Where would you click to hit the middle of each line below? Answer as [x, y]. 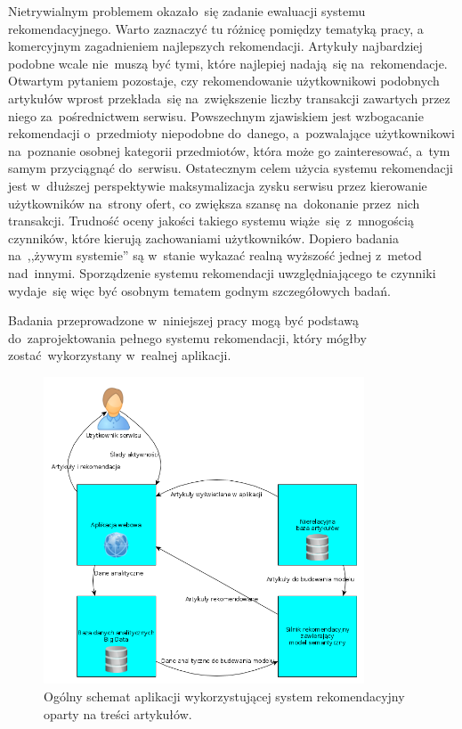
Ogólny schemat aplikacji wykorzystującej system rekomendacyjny [224, 696]
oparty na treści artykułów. [118, 713]
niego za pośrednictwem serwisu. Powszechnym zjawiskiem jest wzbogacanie [216, 115]
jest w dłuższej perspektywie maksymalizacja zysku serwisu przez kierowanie [218, 185]
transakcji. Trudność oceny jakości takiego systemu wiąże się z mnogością [211, 221]
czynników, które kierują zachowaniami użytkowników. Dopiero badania [203, 238]
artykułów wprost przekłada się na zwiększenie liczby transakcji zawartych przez [229, 98]
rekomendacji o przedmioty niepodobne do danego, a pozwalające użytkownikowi [231, 133]
